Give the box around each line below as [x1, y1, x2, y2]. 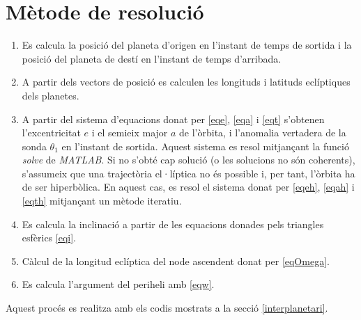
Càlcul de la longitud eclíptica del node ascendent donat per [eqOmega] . [22, 253, 330, 268]
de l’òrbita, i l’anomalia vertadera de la [179, 125, 346, 140]
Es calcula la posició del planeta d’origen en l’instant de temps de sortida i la [22, 38, 352, 52]
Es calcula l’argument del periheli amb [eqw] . [22, 277, 215, 291]
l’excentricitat [22, 125, 81, 140]
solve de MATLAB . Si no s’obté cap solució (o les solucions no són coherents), [22, 152, 355, 167]
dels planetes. [22, 88, 79, 102]
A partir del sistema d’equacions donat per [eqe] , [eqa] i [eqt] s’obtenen [22, 111, 325, 126]
